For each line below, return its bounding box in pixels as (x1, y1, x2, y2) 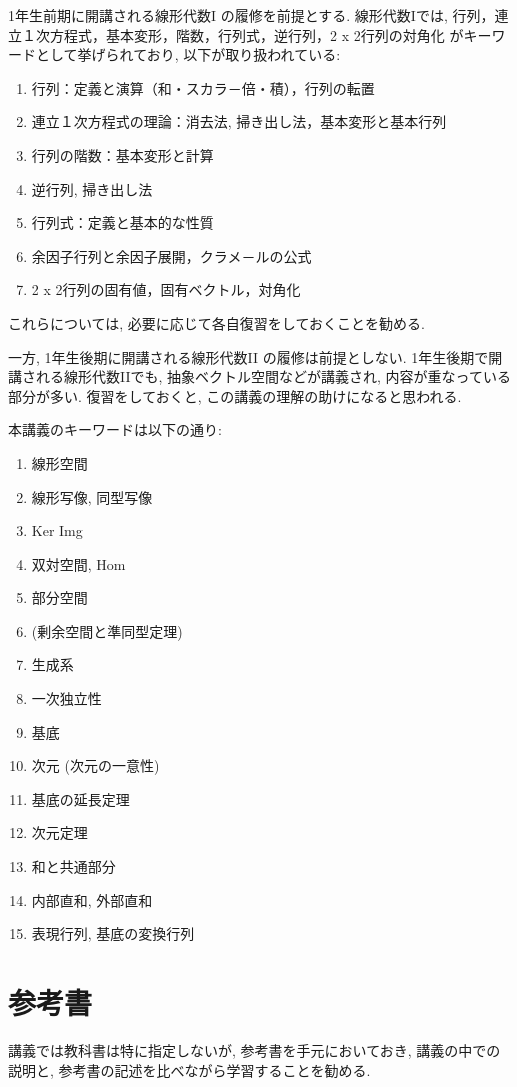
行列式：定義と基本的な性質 (31, 212, 214, 233)
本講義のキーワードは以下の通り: (8, 419, 222, 440)
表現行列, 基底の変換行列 (31, 923, 195, 944)
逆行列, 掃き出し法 (31, 178, 153, 199)
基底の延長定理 (31, 788, 130, 809)
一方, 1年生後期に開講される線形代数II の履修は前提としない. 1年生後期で (8, 346, 489, 367)
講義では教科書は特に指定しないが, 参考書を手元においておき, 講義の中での (8, 1039, 501, 1060)
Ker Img (31, 520, 83, 541)
